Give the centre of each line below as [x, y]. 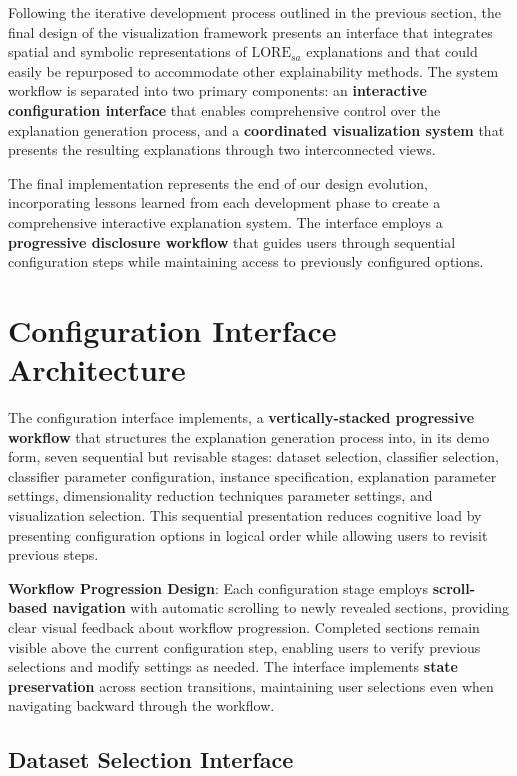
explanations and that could [392, 51]
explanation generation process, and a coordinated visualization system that [256, 129]
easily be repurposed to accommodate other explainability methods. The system [253, 70]
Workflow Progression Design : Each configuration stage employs [218, 587]
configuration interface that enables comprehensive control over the [224, 109]
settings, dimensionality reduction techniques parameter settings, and [220, 495]
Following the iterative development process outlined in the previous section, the [254, 12]
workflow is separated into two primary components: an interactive [217, 90]
